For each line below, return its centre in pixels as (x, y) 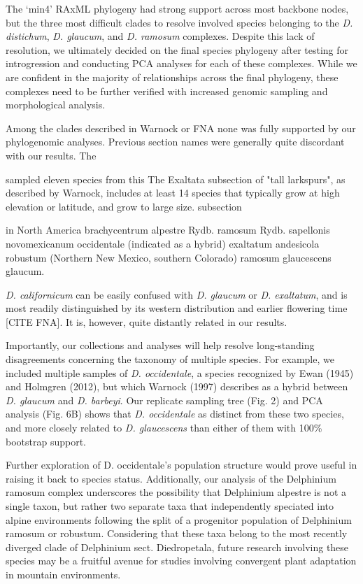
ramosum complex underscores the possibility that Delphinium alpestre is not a (176, 492)
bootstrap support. (46, 441)
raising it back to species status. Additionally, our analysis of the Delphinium (171, 478)
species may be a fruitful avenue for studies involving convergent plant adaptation (181, 561)
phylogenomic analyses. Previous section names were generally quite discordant (175, 142)
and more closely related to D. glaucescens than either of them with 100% (164, 428)
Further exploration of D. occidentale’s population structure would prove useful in (181, 465)
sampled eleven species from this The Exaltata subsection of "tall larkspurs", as (176, 179)
